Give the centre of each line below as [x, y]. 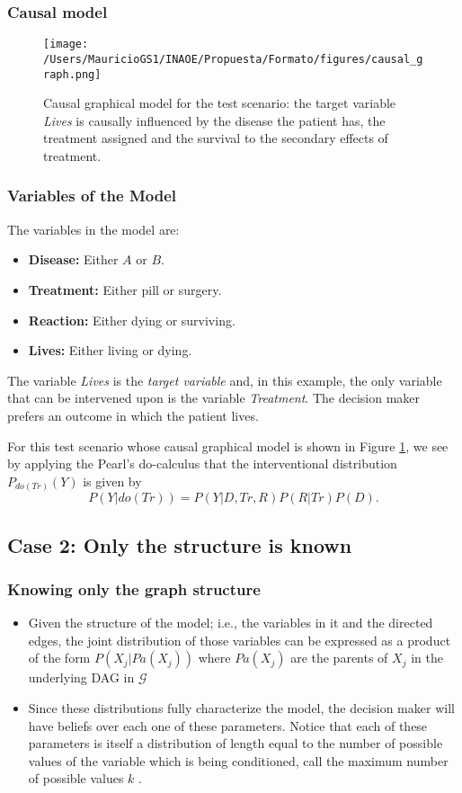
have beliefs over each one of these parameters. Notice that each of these [228, 725]
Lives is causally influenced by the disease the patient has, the [214, 120]
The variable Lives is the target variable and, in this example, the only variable [225, 380]
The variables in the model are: [93, 229]
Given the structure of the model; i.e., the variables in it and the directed [231, 623]
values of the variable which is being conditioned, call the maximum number [238, 760]
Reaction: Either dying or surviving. [132, 320]
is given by [112, 481]
